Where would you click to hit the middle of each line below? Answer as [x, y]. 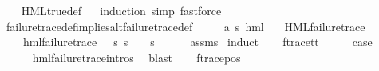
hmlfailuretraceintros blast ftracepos [136, 57]
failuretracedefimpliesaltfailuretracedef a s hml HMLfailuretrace [186, 26]
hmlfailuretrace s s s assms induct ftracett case [197, 42]
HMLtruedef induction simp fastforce [121, 10]
